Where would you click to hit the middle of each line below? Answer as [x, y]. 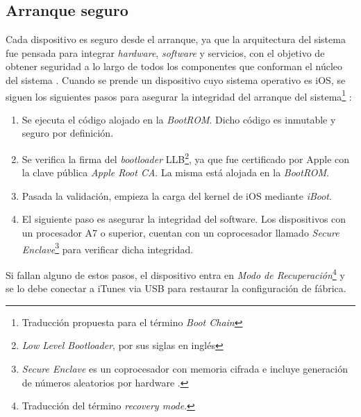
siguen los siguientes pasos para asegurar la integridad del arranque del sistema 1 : [179, 95]
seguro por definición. [68, 133]
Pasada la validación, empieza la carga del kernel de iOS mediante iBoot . [177, 195]
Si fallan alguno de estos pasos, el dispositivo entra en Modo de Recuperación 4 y [175, 273]
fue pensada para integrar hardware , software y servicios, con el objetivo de [165, 52]
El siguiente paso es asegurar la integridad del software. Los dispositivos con [184, 219]
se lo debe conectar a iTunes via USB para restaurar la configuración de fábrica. [176, 288]
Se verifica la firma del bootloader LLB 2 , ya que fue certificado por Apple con [186, 158]
